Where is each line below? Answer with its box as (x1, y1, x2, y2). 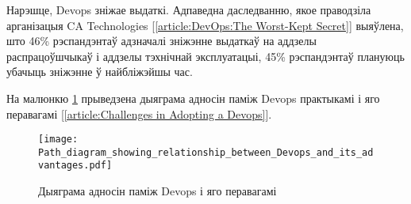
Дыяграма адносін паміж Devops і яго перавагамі (38, 183, 277, 199)
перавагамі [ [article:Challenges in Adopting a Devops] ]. (6, 105, 272, 122)
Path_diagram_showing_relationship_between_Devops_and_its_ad (38, 146, 374, 158)
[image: (38, 134, 79, 145)
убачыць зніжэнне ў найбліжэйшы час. (6, 63, 193, 80)
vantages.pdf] (38, 160, 113, 172)
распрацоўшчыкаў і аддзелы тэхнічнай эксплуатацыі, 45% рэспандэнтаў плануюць (6, 47, 405, 64)
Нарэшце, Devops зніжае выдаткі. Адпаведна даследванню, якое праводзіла (6, 2, 371, 17)
